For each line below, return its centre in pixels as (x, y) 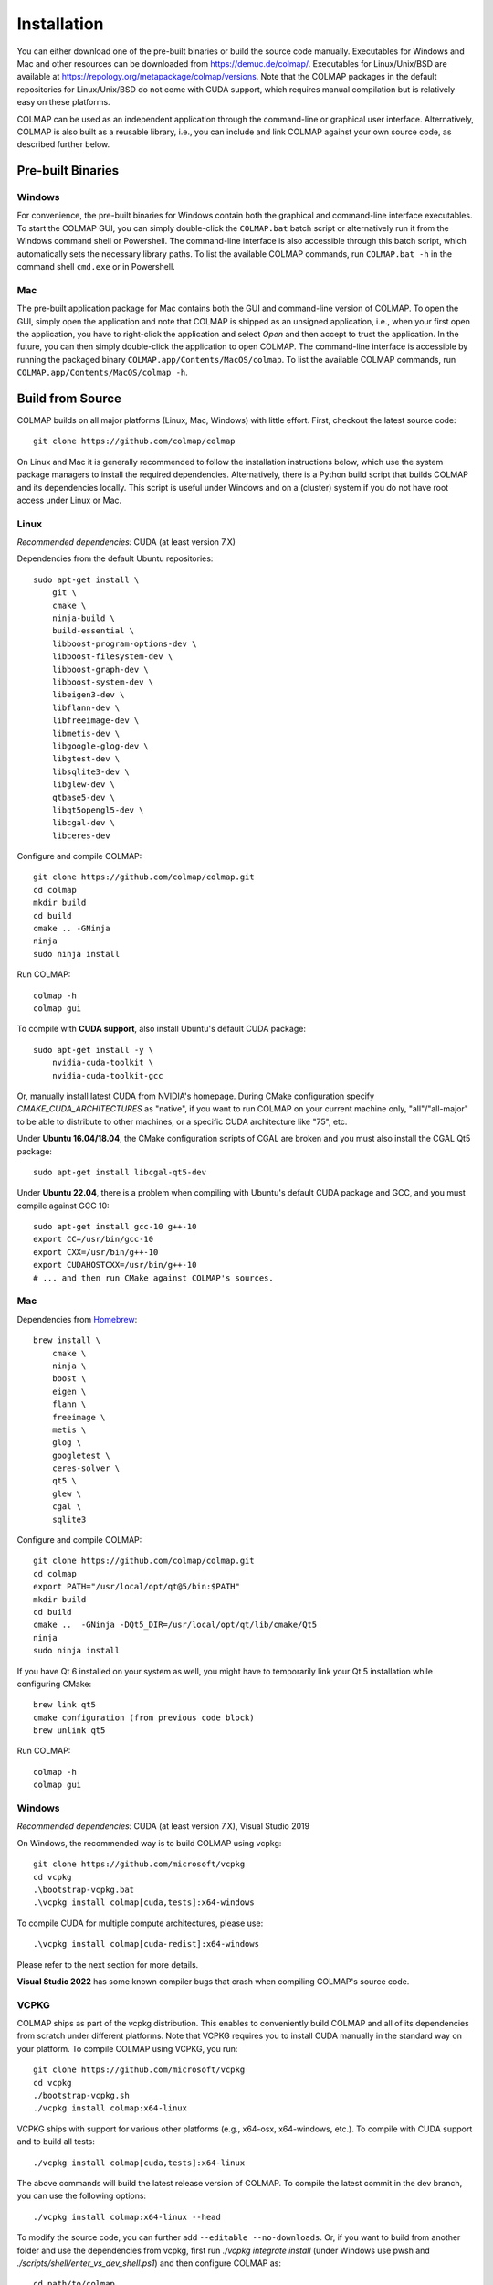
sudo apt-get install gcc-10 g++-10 (115, 1227)
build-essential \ (93, 631)
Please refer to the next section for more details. (108, 1964)
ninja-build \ (84, 618)
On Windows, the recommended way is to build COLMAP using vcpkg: (149, 1843)
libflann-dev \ (86, 707)
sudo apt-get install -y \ (94, 1050)
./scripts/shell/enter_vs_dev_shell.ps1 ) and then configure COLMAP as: (149, 2263)
